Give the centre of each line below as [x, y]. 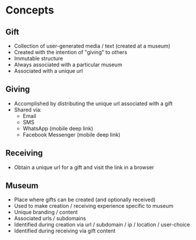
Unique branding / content [46, 212]
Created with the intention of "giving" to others [70, 52]
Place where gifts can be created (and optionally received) [85, 200]
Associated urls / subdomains [50, 218]
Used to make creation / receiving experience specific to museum [94, 206]
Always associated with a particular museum [68, 65]
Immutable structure [38, 58]
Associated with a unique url [48, 71]
